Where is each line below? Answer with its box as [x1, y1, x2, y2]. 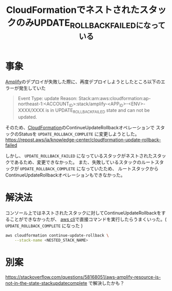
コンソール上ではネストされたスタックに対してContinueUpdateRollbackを [5, 210, 162, 216]
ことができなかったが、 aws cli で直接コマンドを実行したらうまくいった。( [9, 216, 167, 223]
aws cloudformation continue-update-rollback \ [5, 233, 109, 238]
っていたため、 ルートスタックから [85, 166, 159, 172]
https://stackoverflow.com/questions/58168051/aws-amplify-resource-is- [5, 274, 161, 280]
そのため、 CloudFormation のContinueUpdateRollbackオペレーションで [5, 125, 155, 131]
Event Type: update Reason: [17, 95, 78, 101]
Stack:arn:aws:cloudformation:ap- [79, 95, 151, 101]
